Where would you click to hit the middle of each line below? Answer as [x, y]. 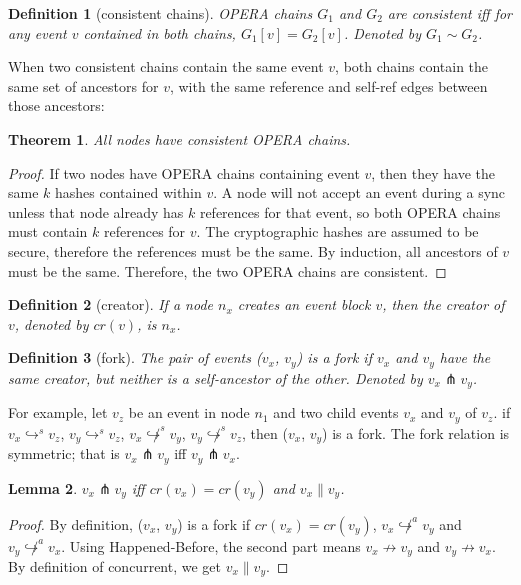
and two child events [336, 412]
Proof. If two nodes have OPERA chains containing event [184, 172]
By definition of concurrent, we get [114, 566]
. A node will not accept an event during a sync [359, 192]
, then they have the [433, 172]
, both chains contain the [412, 66]
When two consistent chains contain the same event [166, 66]
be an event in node [189, 412]
